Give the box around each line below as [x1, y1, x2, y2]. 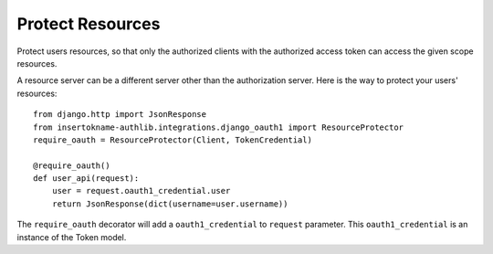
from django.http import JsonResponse [33, 110, 207, 120]
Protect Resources [16, 14, 161, 34]
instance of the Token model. [16, 231, 127, 242]
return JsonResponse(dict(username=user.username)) [51, 198, 288, 209]
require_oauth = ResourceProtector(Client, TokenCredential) [33, 134, 312, 145]
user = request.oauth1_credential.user [51, 185, 231, 196]
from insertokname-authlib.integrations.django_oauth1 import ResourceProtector [33, 122, 404, 132]
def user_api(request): [33, 174, 140, 184]
